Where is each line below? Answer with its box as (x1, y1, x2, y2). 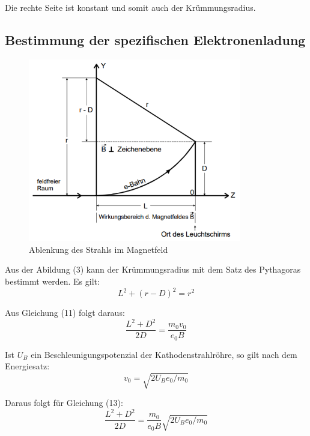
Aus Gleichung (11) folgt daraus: (5, 306, 125, 319)
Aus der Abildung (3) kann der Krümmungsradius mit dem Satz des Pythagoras (5, 263, 301, 276)
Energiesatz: (5, 360, 50, 372)
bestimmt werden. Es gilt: (5, 274, 100, 287)
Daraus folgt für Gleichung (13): (5, 396, 123, 409)
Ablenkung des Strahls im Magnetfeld (29, 243, 168, 255)
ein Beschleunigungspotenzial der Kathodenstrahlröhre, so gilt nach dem (31, 348, 297, 360)
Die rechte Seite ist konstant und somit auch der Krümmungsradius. (5, 1, 256, 13)
